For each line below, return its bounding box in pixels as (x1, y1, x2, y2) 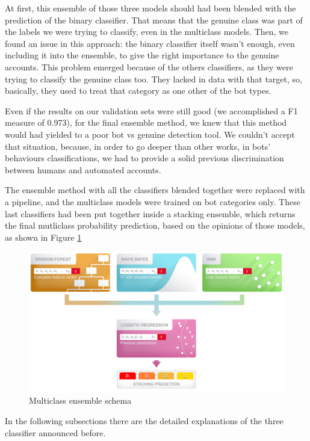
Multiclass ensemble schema (29, 394, 132, 407)
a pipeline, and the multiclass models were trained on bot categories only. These (5, 195, 300, 208)
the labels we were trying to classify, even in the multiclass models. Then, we (5, 25, 289, 38)
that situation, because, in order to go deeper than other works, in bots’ (5, 140, 271, 152)
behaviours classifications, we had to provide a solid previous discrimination (5, 152, 284, 164)
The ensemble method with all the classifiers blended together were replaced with (5, 183, 305, 196)
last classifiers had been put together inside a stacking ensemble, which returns (5, 207, 296, 220)
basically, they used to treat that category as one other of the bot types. (5, 84, 271, 97)
